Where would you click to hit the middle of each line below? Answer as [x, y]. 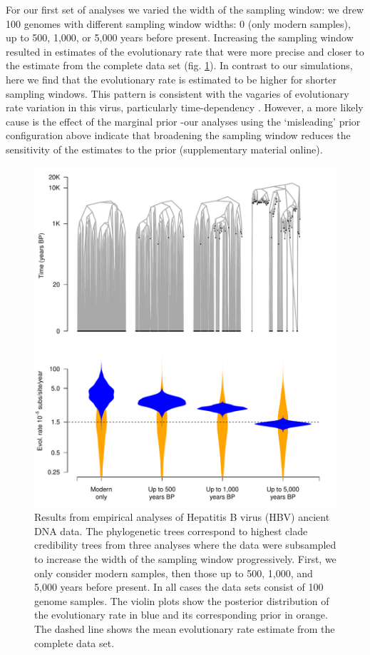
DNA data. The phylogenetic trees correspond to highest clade [171, 530]
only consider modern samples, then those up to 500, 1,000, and [174, 573]
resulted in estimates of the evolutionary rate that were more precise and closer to [185, 51]
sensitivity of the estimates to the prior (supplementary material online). [164, 149]
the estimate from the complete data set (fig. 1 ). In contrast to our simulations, [179, 65]
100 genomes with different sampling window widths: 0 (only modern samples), [178, 23]
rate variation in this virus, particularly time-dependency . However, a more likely [185, 107]
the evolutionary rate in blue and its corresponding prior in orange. [181, 615]
